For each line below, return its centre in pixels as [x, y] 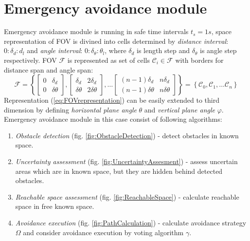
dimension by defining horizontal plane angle [70, 109]
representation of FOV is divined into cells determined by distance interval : [116, 41]
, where [116, 50]
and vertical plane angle [179, 109]
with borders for [199, 60]
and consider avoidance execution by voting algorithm [103, 232]
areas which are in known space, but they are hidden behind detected [119, 171]
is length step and [163, 50]
